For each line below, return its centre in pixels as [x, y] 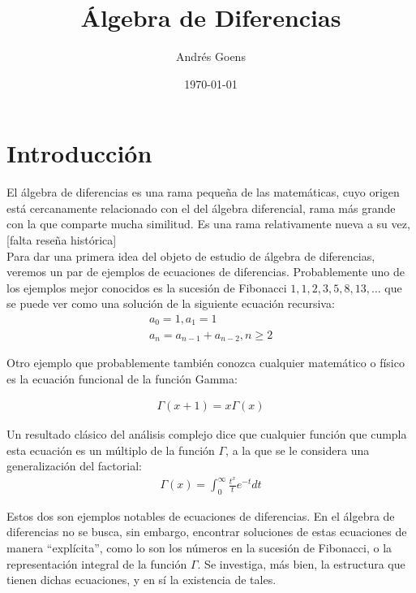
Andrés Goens [211, 56]
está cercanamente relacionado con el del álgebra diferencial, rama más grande [201, 208]
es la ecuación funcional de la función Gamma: [122, 378]
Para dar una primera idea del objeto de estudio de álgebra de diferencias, [191, 255]
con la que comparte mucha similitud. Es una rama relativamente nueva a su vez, [208, 224]
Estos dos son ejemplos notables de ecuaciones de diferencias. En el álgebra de [201, 515]
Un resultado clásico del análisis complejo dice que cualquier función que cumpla [207, 434]
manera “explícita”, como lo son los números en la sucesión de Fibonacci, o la [199, 548]
